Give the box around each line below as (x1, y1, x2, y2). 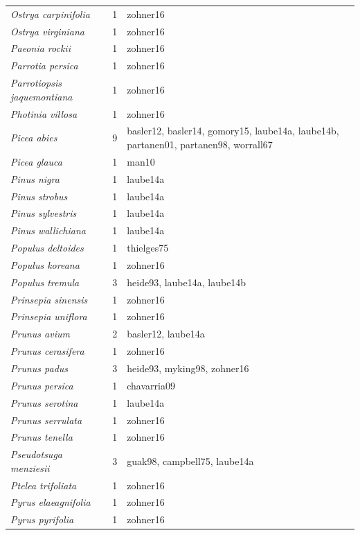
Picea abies (10, 130, 57, 145)
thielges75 (127, 240, 169, 255)
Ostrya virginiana (10, 24, 85, 38)
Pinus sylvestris (10, 206, 77, 220)
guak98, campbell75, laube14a (127, 453, 254, 468)
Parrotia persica (10, 58, 78, 73)
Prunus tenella (10, 430, 73, 444)
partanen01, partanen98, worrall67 (127, 137, 273, 151)
